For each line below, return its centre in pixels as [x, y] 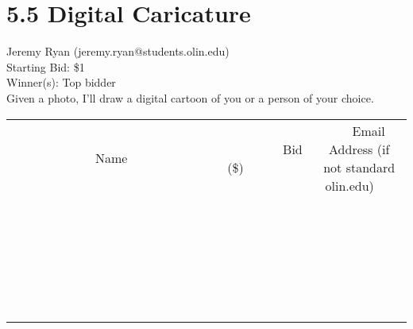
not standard [359, 167]
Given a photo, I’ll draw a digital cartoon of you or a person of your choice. [190, 97]
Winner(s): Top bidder [61, 82]
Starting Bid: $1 [46, 66]
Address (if [359, 149]
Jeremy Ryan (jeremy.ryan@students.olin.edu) [118, 51]
